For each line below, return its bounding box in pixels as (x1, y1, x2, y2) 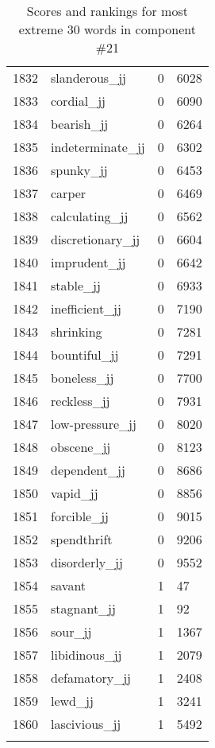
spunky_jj (51, 161, 108, 179)
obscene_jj (51, 438, 111, 456)
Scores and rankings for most (26, 2, 188, 20)
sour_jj (51, 622, 92, 641)
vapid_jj (51, 484, 98, 502)
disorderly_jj (51, 553, 123, 571)
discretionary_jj (51, 230, 140, 248)
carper (51, 184, 86, 202)
